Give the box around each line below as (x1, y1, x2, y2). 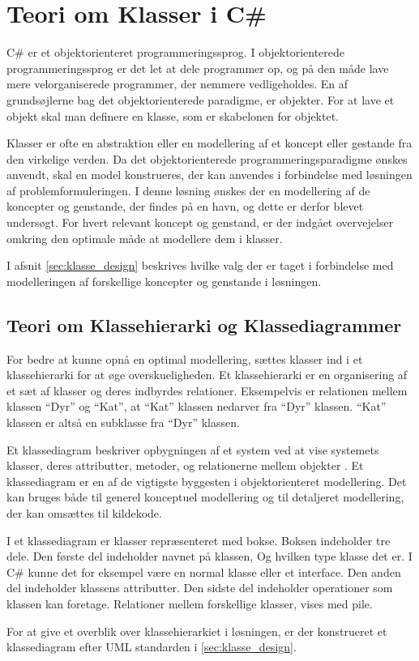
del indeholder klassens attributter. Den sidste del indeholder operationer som (6, 579, 393, 596)
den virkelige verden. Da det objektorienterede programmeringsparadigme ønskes (6, 150, 408, 167)
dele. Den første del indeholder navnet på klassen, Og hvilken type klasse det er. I (6, 548, 413, 565)
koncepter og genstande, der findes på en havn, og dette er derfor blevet (6, 198, 364, 215)
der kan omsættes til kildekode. (6, 504, 162, 521)
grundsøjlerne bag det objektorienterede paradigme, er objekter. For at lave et (6, 91, 395, 108)
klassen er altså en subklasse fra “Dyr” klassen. (6, 414, 240, 431)
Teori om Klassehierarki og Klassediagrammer (6, 312, 402, 337)
